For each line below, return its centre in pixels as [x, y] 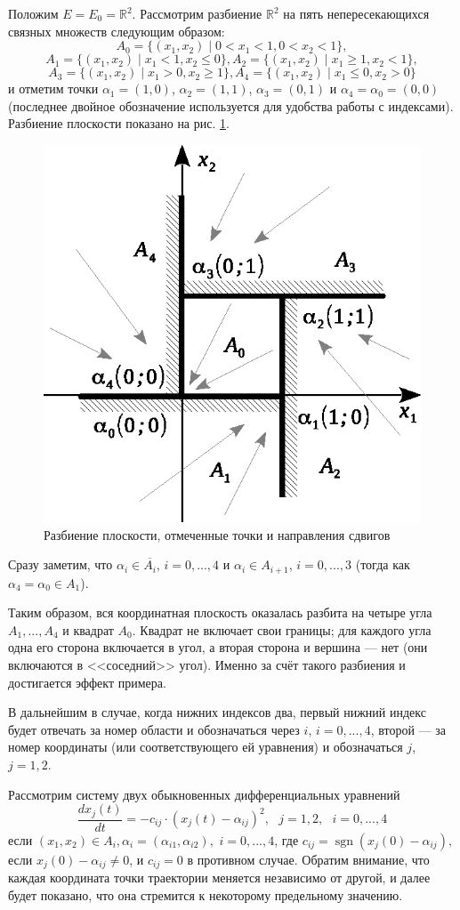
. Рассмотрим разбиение [197, 13]
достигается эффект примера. [87, 682]
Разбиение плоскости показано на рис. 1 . [119, 123]
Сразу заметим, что [61, 564]
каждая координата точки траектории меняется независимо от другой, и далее [219, 878]
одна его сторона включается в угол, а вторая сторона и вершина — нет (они [218, 647]
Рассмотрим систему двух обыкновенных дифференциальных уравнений [204, 794]
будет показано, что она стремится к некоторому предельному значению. [206, 894]
